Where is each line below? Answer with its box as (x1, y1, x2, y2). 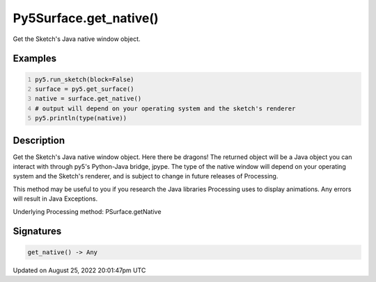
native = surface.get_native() (35, 94, 142, 103)
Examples (13, 53, 57, 65)
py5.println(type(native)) (35, 115, 127, 122)
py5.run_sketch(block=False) (35, 75, 135, 83)
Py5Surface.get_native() (13, 10, 159, 26)
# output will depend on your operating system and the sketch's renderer (35, 104, 296, 113)
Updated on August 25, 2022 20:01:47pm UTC (13, 266, 146, 274)
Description (13, 134, 65, 146)
